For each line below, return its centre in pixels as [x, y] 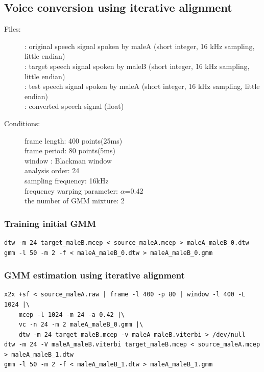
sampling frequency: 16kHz [67, 180]
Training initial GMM [50, 223]
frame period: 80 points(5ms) [70, 150]
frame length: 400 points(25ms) [74, 140]
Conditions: [22, 123]
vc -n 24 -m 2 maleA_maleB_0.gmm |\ [81, 325]
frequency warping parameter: [71, 190]
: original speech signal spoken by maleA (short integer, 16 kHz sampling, [140, 46]
